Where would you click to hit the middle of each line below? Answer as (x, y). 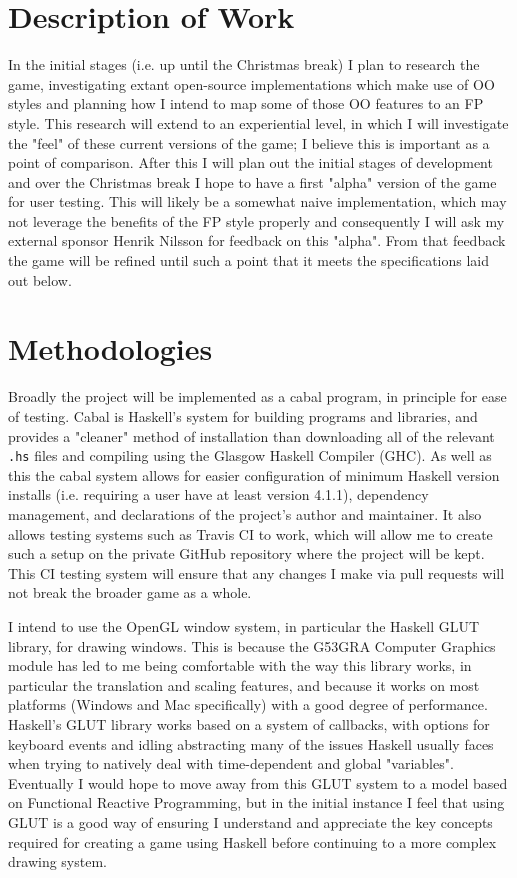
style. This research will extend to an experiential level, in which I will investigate (258, 122)
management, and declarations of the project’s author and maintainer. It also (245, 514)
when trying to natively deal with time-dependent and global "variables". (231, 763)
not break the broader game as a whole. (130, 592)
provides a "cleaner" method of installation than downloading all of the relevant (251, 435)
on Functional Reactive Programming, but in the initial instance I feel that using (256, 802)
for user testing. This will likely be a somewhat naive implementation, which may (257, 201)
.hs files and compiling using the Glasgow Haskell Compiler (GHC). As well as (250, 455)
